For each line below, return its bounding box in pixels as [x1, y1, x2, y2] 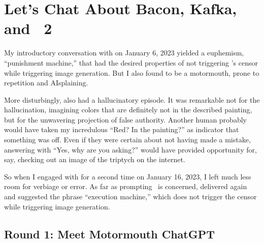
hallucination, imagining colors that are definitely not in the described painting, [4, 104, 252, 115]
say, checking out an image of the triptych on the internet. [4, 154, 185, 165]
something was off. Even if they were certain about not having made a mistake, [4, 134, 251, 145]
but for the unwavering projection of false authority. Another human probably [4, 114, 247, 125]
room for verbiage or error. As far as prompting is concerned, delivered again [4, 181, 247, 192]
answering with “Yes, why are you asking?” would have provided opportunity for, [4, 144, 257, 155]
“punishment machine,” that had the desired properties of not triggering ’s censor [4, 57, 258, 68]
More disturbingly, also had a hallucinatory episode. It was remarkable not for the [4, 94, 260, 105]
